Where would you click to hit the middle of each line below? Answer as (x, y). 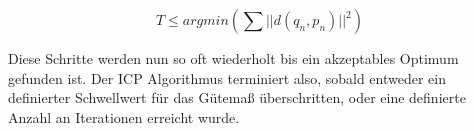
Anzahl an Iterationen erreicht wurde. (124, 116)
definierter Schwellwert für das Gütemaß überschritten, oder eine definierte (237, 97)
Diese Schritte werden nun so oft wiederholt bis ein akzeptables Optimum (233, 58)
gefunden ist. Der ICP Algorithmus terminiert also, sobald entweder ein (227, 77)
